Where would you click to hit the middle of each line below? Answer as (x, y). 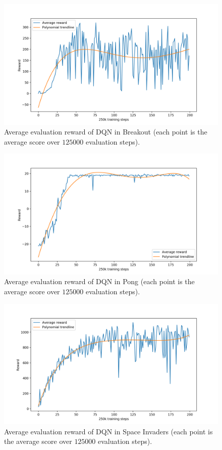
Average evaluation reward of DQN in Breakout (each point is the (106, 132)
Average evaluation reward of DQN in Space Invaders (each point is (108, 431)
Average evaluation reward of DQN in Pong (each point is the (99, 281)
